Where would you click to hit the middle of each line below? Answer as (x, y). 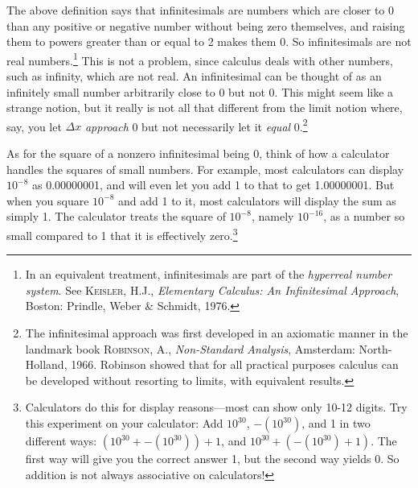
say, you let (34, 126)
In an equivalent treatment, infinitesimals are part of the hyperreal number (209, 274)
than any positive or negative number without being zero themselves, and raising (206, 25)
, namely (273, 216)
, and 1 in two (336, 423)
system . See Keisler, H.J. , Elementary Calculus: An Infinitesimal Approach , (212, 289)
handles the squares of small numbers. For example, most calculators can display (205, 169)
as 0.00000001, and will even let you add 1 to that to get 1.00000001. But (213, 185)
